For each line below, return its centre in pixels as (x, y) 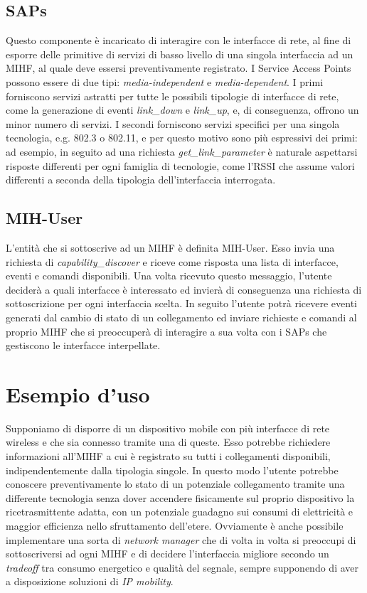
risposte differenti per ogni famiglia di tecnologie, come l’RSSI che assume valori (180, 165)
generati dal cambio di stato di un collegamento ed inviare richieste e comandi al (181, 317)
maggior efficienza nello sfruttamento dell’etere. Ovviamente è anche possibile (175, 525)
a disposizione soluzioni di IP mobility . (90, 581)
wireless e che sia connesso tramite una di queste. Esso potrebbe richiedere (168, 442)
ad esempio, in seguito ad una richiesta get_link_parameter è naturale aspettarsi (182, 151)
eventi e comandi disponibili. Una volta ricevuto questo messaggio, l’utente (169, 276)
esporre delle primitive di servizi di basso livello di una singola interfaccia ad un (180, 54)
